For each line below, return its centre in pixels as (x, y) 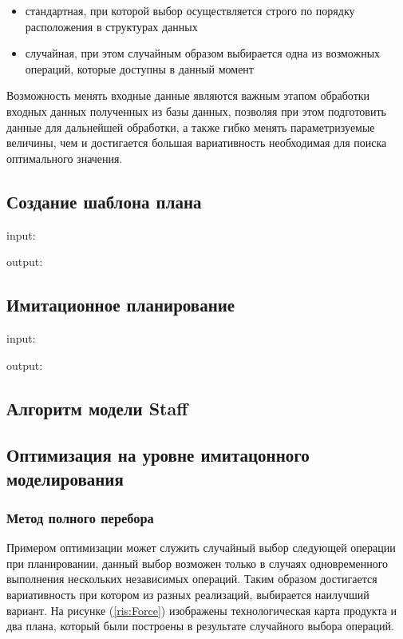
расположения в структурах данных (111, 26)
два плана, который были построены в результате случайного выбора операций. (200, 626)
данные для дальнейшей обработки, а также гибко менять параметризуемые (191, 127)
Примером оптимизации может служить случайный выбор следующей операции (201, 548)
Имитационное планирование (121, 305)
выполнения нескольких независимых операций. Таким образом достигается (192, 579)
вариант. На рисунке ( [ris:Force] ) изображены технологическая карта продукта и (202, 610)
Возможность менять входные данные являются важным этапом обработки (188, 95)
